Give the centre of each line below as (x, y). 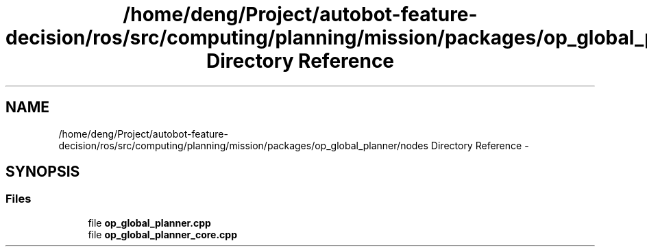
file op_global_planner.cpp (149, 223)
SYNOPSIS (43, 172)
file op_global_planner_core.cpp (162, 234)
